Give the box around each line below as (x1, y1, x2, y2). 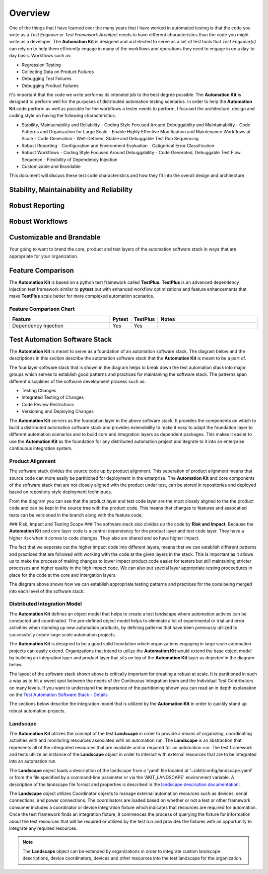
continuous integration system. (9, 445, 73, 451)
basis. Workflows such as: (18, 53, 72, 59)
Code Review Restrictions (21, 401, 74, 407)
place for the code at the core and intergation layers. (9, 572, 117, 578)
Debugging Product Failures (21, 83, 79, 88)
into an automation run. (9, 758, 57, 764)
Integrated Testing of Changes (21, 394, 84, 400)
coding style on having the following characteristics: (9, 112, 116, 119)
